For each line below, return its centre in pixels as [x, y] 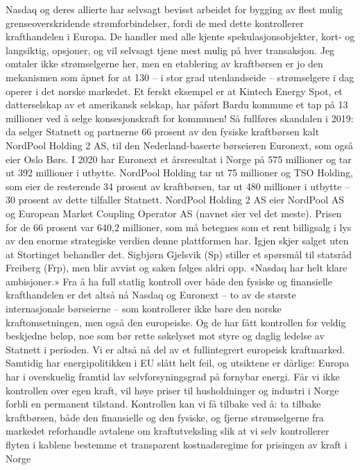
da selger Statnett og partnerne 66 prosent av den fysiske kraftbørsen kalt [163, 132]
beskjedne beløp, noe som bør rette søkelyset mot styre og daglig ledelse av [165, 336]
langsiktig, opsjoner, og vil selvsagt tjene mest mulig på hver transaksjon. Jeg [170, 50]
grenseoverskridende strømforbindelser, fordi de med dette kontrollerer [155, 23]
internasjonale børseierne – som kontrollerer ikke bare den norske [144, 309]
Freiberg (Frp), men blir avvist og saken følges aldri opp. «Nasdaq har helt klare [177, 268]
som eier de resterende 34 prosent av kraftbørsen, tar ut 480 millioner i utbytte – [178, 186]
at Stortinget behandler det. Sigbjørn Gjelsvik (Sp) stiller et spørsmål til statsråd [179, 254]
